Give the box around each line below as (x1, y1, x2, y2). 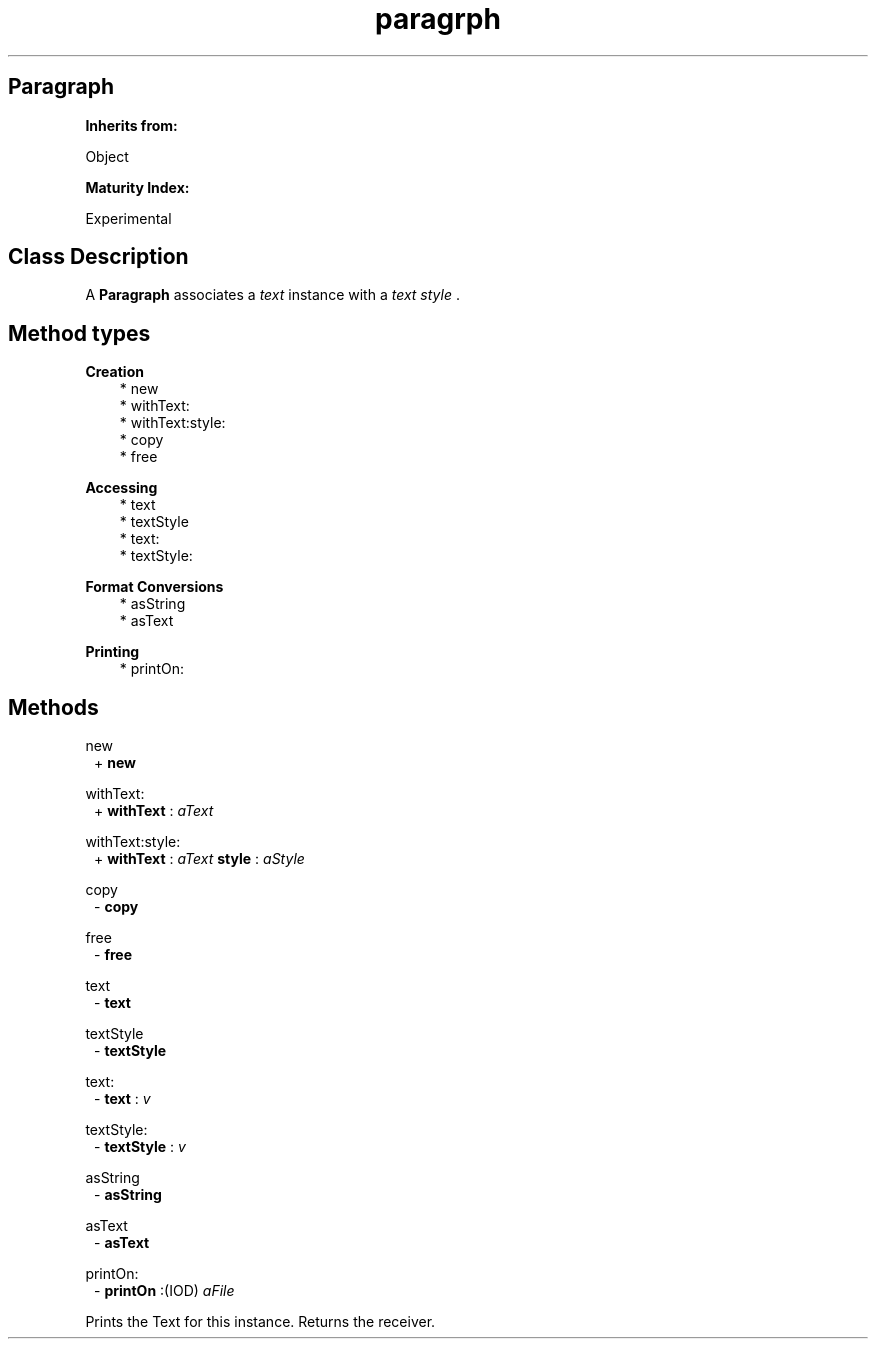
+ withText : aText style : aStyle (94, 850, 305, 868)
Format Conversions (85, 578, 224, 596)
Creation (85, 363, 144, 381)
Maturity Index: (85, 178, 190, 196)
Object (85, 147, 129, 165)
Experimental (85, 209, 172, 227)
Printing (85, 643, 140, 661)
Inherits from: (85, 116, 178, 134)
